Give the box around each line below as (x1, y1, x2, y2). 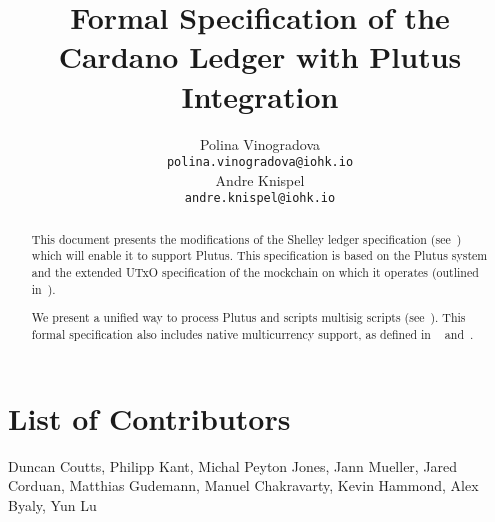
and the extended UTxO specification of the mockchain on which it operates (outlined (31, 264, 479, 281)
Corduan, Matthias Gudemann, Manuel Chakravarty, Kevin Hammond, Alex (8, 475, 479, 496)
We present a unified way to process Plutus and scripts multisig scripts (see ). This (31, 309, 466, 326)
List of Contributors (8, 397, 291, 438)
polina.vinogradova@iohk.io (166, 155, 354, 170)
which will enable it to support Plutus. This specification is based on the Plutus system (31, 247, 488, 264)
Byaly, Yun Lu (8, 494, 97, 515)
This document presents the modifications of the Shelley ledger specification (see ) (31, 230, 462, 247)
